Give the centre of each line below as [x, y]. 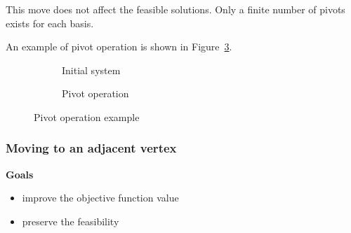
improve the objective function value [100, 198]
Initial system [91, 70]
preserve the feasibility [71, 221]
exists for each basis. [50, 23]
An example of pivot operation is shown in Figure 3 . [119, 47]
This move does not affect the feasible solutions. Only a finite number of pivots [175, 9]
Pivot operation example [87, 116]
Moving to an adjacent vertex [91, 148]
